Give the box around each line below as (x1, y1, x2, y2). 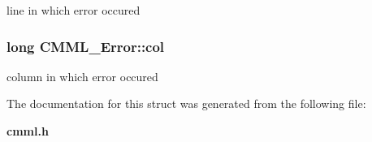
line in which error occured (6, 2, 141, 18)
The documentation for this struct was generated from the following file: (6, 95, 366, 112)
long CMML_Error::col (6, 36, 165, 56)
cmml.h (6, 123, 49, 139)
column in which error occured (6, 67, 158, 84)
